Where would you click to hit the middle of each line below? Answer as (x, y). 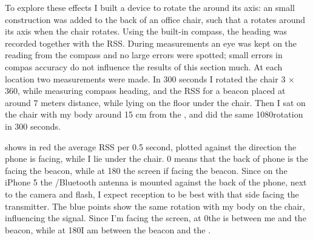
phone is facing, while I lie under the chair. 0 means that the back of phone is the (156, 158)
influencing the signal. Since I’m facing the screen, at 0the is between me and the (156, 218)
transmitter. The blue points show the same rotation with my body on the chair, (155, 206)
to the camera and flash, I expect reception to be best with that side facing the (152, 194)
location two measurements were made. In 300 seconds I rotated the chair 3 (145, 78)
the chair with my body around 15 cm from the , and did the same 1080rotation (154, 114)
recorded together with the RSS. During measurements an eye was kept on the (151, 43)
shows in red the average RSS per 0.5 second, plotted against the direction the (151, 146)
